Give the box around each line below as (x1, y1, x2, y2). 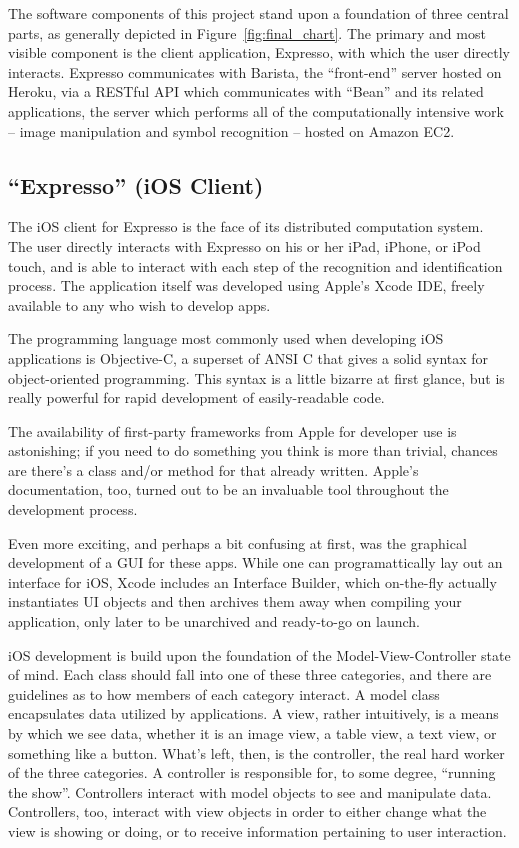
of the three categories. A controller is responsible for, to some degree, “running (8, 762, 496, 783)
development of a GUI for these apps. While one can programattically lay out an (8, 552, 503, 573)
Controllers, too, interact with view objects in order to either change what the (8, 801, 487, 822)
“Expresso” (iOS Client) (8, 169, 264, 200)
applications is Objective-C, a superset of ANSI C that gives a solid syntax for (8, 347, 489, 368)
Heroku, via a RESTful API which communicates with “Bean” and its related (8, 81, 484, 102)
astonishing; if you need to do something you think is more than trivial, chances (8, 440, 498, 461)
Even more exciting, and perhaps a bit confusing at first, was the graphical (8, 532, 467, 553)
